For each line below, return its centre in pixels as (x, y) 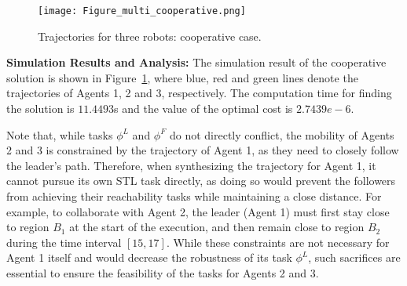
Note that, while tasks (60, 134)
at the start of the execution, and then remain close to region (217, 227)
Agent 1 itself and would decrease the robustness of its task (149, 257)
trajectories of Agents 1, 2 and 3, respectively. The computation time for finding (199, 93)
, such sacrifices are (354, 257)
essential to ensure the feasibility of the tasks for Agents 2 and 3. (163, 272)
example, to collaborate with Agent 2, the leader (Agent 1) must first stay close (198, 211)
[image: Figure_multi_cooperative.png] (142, 11)
